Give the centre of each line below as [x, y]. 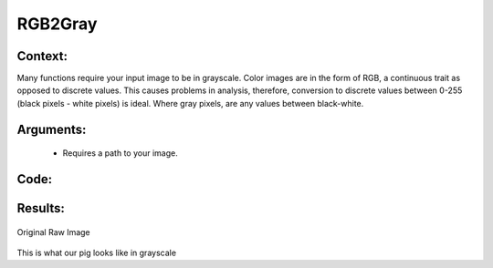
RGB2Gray [57, 24]
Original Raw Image [53, 232]
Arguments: [52, 129]
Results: [41, 208]
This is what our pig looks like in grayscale [97, 253]
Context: [42, 56]
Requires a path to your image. [120, 153]
